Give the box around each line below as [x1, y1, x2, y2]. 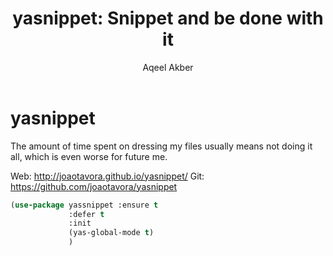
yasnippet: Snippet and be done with [12, 7, 324, 30]
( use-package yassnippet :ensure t [10, 200, 159, 210]
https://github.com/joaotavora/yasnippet [10, 180, 178, 192]
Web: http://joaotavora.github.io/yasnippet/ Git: [10, 170, 205, 182]
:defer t [68, 209, 105, 219]
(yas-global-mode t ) [68, 228, 155, 238]
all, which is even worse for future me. [10, 150, 168, 162]
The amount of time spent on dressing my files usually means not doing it [10, 140, 313, 152]
